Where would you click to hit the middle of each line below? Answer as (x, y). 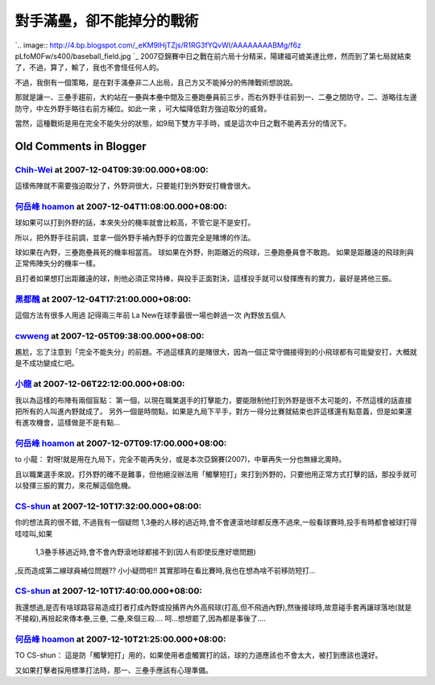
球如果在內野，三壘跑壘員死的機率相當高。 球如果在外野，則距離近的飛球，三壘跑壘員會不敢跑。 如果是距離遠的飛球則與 (214, 252)
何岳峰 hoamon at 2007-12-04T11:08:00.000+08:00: (121, 206)
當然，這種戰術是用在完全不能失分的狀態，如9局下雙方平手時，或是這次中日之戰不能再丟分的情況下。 (183, 123)
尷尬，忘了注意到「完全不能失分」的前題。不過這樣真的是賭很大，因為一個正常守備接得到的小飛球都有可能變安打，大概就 (216, 352)
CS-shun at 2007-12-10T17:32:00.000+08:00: (108, 506)
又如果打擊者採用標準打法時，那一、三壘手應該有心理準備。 (114, 670)
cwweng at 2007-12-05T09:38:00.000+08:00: (110, 336)
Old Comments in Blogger (81, 146)
